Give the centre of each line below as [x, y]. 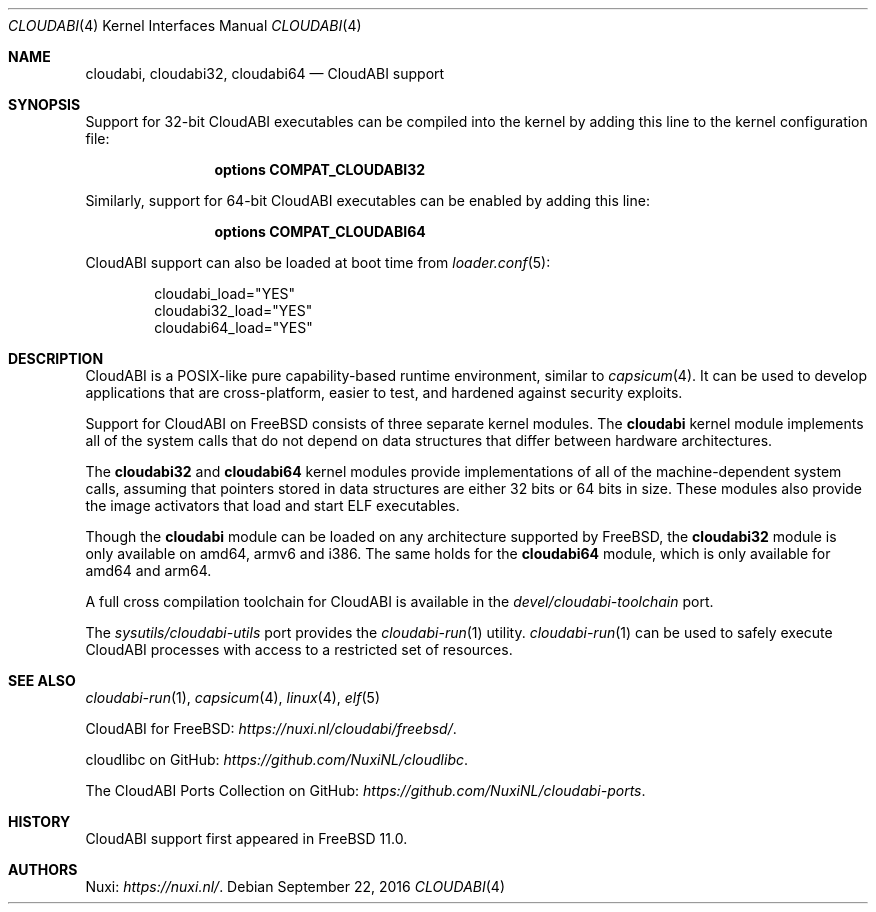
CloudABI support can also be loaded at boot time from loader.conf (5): [318, 262]
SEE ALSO [42, 680]
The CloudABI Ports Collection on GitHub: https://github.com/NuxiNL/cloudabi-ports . [365, 790]
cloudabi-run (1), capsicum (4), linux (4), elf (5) [233, 697]
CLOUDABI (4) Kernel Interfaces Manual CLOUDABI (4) [185, 25]
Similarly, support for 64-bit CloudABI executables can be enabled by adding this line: [367, 200]
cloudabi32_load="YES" [233, 310]
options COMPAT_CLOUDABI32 [320, 169]
